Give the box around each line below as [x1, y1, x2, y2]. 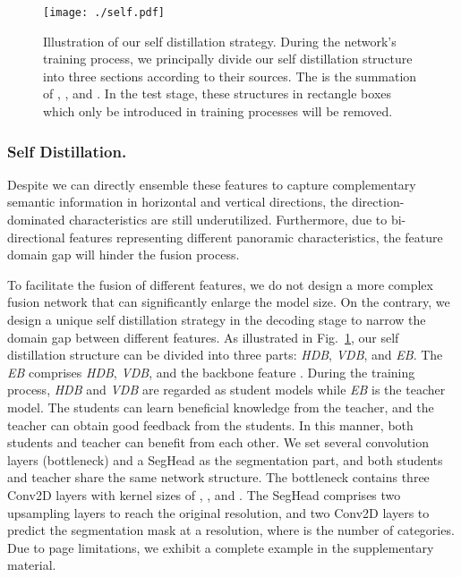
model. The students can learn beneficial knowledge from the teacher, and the [7, 397, 434, 416]
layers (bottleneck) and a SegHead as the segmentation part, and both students [7, 450, 443, 469]
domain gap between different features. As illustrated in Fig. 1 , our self [7, 327, 399, 346]
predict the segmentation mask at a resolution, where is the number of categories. [7, 521, 455, 539]
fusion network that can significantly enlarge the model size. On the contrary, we [7, 293, 450, 311]
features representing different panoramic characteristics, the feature [69, 227, 443, 246]
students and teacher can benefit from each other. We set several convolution [7, 433, 429, 452]
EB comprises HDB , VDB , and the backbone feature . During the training [7, 362, 415, 381]
